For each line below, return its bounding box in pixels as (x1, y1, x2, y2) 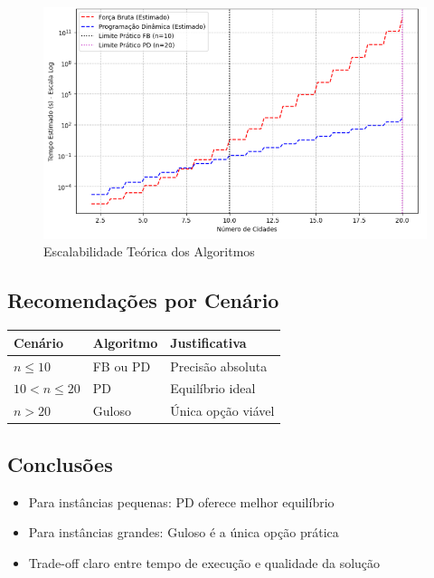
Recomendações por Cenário (7, 286, 279, 314)
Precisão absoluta (170, 356, 268, 375)
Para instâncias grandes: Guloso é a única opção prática (28, 523, 339, 542)
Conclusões (7, 449, 113, 477)
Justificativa (170, 332, 247, 352)
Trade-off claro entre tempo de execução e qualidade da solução (28, 553, 381, 572)
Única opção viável (170, 401, 275, 420)
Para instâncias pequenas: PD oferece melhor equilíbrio (28, 492, 335, 511)
